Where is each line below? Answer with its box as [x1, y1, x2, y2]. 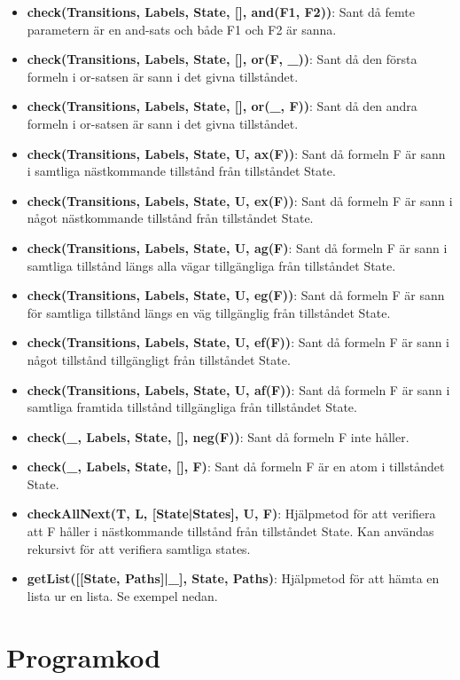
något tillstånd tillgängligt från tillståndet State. [27, 350, 291, 368]
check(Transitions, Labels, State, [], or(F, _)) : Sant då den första [27, 50, 417, 68]
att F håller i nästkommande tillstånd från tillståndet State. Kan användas [27, 522, 434, 541]
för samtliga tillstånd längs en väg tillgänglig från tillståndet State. [27, 303, 391, 321]
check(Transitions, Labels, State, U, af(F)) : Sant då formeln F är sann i [27, 380, 450, 399]
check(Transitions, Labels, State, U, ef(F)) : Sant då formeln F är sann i [27, 333, 450, 352]
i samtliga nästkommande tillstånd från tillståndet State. [27, 162, 336, 180]
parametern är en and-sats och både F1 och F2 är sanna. [27, 20, 337, 38]
